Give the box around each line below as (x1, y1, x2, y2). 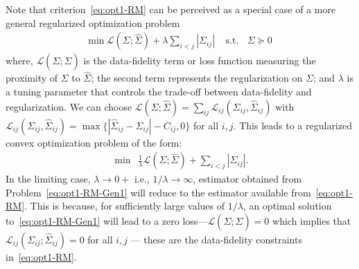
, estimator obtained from (193, 171, 302, 186)
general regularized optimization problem (6, 15, 180, 30)
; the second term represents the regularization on (91, 71, 303, 85)
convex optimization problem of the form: (6, 135, 182, 149)
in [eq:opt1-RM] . (6, 250, 77, 264)
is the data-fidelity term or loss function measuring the (83, 53, 316, 68)
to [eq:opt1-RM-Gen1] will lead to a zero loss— (6, 214, 208, 228)
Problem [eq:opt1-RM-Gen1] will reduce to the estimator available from (6, 185, 311, 199)
